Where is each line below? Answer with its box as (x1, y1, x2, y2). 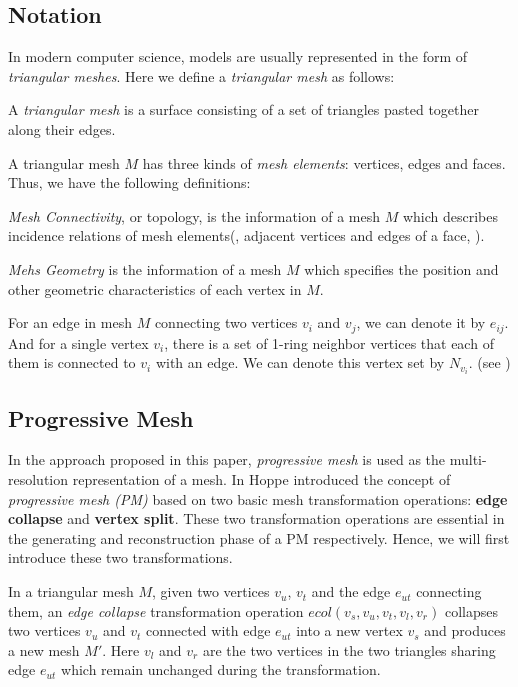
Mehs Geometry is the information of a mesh (8, 258, 282, 279)
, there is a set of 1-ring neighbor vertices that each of (164, 332, 494, 353)
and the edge (311, 581, 391, 602)
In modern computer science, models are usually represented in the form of (8, 46, 468, 67)
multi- (449, 449, 487, 470)
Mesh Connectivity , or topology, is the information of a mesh (8, 205, 380, 226)
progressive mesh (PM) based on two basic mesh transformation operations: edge (8, 488, 508, 509)
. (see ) (468, 352, 511, 373)
